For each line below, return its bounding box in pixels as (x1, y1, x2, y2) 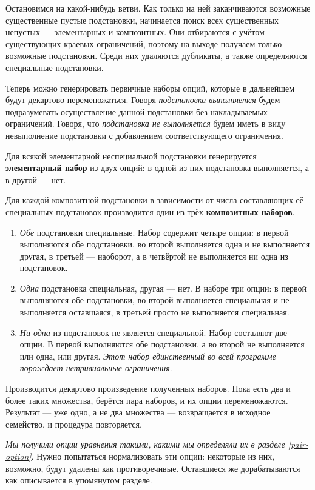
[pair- (288, 438, 308, 451)
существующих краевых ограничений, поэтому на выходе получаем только (5, 37, 282, 50)
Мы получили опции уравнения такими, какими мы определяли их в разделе (5, 438, 285, 451)
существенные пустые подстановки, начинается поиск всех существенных (5, 13, 279, 26)
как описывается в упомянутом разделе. (5, 474, 152, 486)
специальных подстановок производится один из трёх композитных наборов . (5, 205, 295, 218)
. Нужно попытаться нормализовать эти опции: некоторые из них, (31, 450, 275, 462)
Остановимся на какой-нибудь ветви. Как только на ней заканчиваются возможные (5, 2, 311, 14)
